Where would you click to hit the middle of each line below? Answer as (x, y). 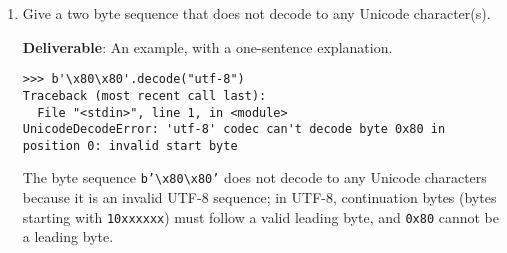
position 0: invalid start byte (130, 145)
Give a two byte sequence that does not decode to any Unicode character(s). (256, 13)
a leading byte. (68, 236)
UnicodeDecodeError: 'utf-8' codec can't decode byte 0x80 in (234, 129)
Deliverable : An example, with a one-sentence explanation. (207, 46)
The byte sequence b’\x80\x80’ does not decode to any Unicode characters (254, 177)
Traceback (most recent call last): (144, 95)
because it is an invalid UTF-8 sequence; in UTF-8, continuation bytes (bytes (259, 197)
